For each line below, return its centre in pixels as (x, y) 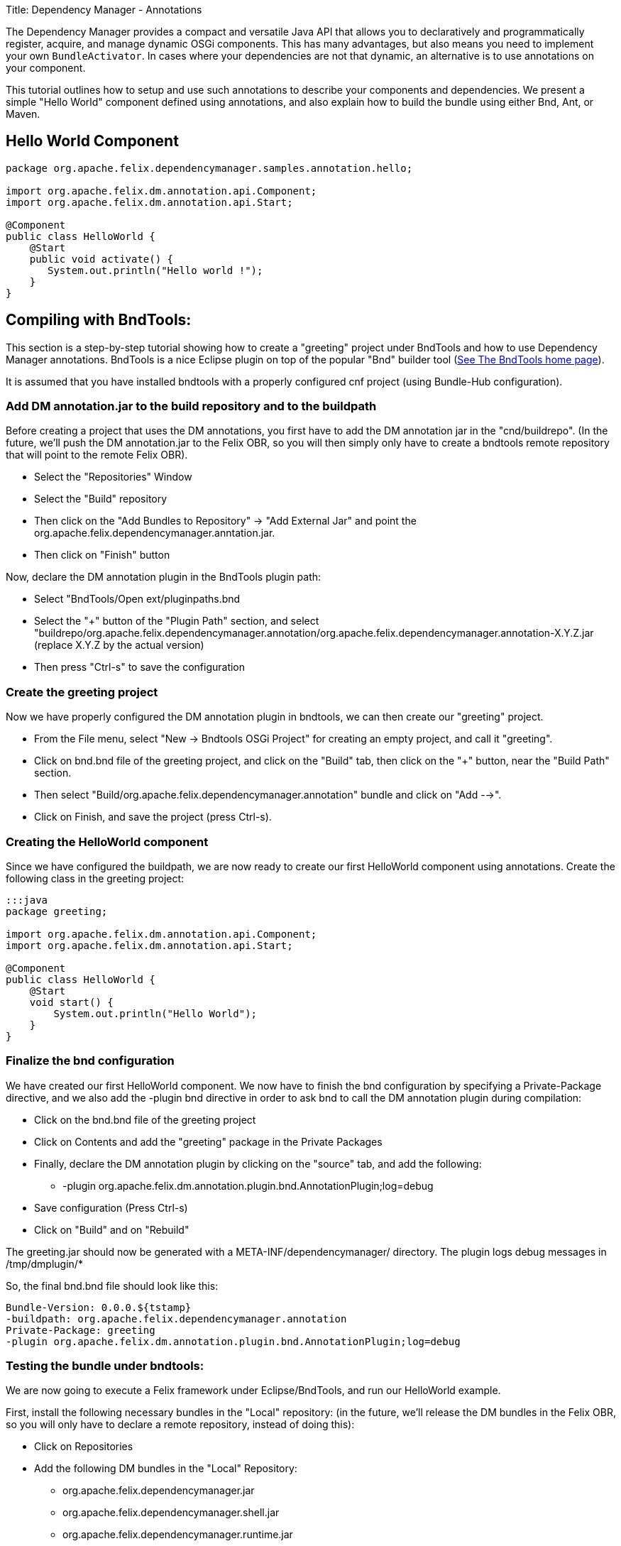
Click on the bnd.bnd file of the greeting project (145, 1119)
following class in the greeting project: (95, 878)
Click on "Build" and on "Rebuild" (112, 1229)
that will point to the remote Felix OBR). (97, 455)
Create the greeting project (82, 692)
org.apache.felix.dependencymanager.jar (159, 1491)
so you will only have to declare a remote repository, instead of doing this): (180, 1425)
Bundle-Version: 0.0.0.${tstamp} (99, 1307)
